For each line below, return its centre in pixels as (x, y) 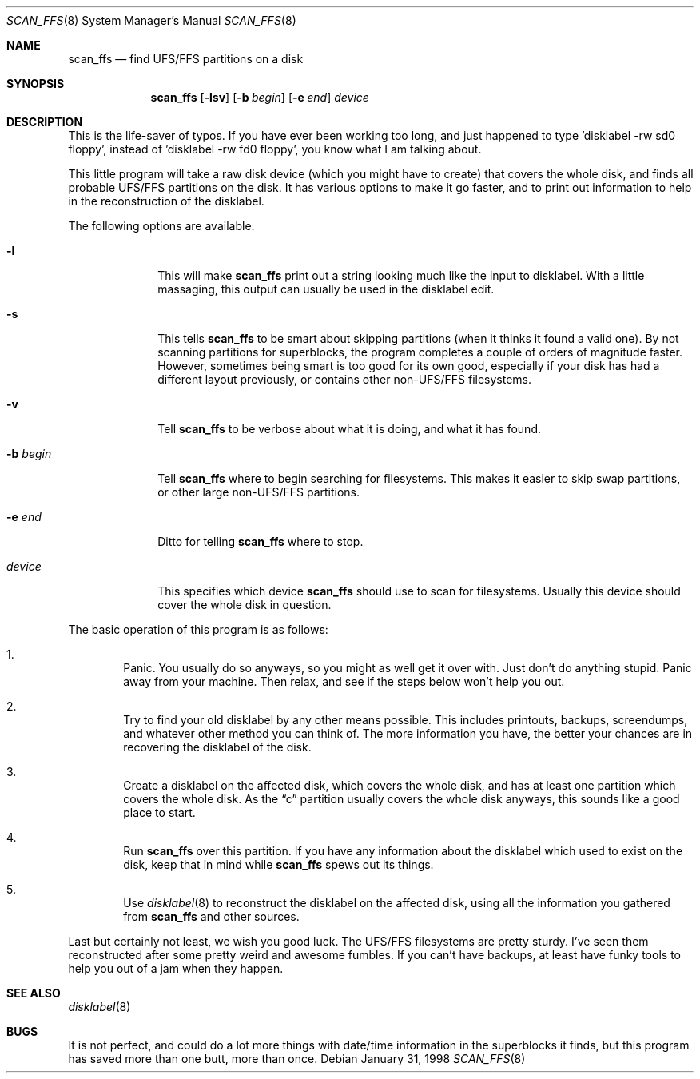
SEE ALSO (34, 993)
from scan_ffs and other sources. (211, 916)
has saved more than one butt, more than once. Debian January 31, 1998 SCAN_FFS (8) (297, 1059)
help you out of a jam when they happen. (176, 968)
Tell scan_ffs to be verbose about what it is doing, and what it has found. (349, 429)
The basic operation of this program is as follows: (198, 629)
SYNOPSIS (36, 84)
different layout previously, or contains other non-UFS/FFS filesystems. (345, 379)
